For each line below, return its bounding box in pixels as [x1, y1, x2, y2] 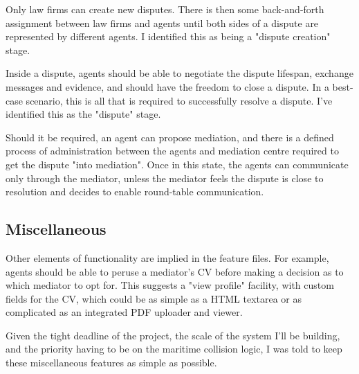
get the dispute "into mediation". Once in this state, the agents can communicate [6, 157, 349, 171]
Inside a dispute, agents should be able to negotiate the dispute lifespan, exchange [6, 66, 353, 80]
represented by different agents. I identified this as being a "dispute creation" [6, 29, 331, 44]
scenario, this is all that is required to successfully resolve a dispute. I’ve [26, 93, 333, 107]
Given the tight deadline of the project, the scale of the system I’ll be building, [6, 328, 340, 342]
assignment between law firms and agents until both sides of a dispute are [6, 15, 319, 30]
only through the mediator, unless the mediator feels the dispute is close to [6, 170, 324, 185]
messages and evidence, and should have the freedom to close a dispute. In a [6, 79, 329, 93]
